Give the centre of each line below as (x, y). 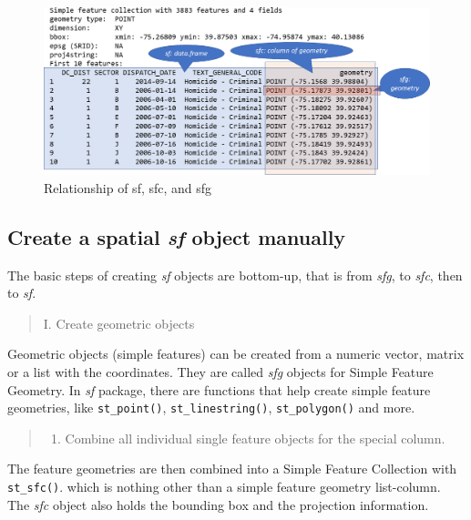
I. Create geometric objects (119, 323)
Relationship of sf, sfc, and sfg (128, 187)
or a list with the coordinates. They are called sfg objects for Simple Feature (220, 372)
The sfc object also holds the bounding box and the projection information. (218, 504)
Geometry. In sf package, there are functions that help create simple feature (219, 389)
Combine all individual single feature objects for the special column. (255, 438)
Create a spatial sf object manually (177, 236)
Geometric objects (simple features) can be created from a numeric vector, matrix (236, 354)
